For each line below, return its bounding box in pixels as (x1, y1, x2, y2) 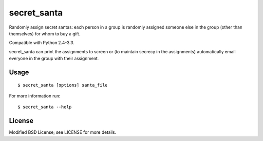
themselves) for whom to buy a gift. (9, 31, 80, 36)
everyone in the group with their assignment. (9, 56, 99, 62)
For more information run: (9, 93, 60, 99)
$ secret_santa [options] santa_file (18, 82, 108, 88)
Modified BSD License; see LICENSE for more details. (9, 129, 116, 135)
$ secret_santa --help (18, 104, 72, 110)
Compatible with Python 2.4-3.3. (9, 40, 75, 46)
